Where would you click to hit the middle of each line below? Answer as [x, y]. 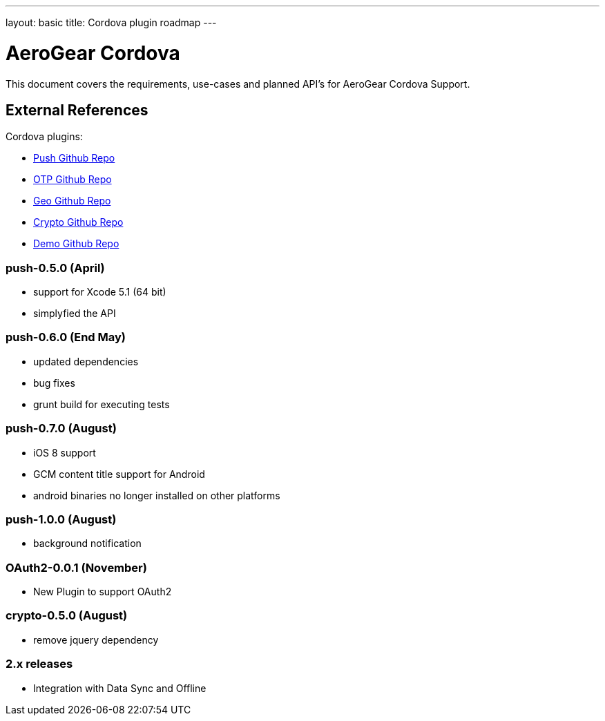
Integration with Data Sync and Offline [120, 688]
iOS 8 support [65, 452]
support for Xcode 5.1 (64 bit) [100, 292]
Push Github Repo [74, 158]
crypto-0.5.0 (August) [67, 616]
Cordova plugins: [44, 137]
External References [77, 110]
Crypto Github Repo [78, 222]
